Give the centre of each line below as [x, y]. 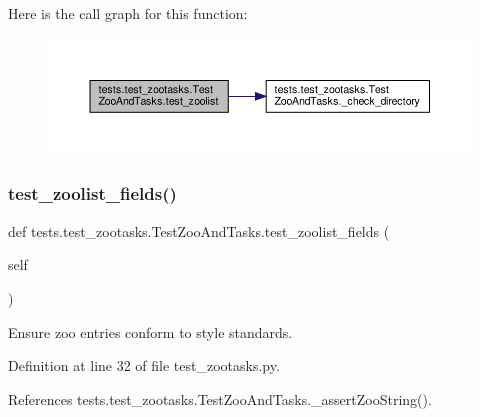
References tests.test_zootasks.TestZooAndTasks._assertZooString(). [220, 398]
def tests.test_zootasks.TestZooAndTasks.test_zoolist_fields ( [199, 230]
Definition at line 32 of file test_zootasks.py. [144, 365]
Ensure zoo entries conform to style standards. [150, 331]
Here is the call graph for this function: [128, 13]
